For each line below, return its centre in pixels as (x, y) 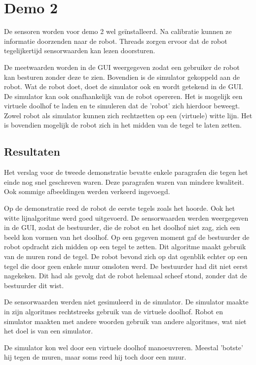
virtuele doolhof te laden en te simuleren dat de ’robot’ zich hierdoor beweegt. (122, 106)
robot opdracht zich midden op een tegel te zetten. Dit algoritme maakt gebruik (125, 247)
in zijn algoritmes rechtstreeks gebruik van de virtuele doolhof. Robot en (113, 311)
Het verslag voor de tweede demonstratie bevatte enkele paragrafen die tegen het (126, 172)
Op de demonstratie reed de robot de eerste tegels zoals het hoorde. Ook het (120, 208)
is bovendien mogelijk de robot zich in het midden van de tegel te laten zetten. (123, 125)
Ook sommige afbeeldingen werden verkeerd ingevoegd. (87, 191)
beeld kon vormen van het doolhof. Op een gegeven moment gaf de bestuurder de (127, 237)
